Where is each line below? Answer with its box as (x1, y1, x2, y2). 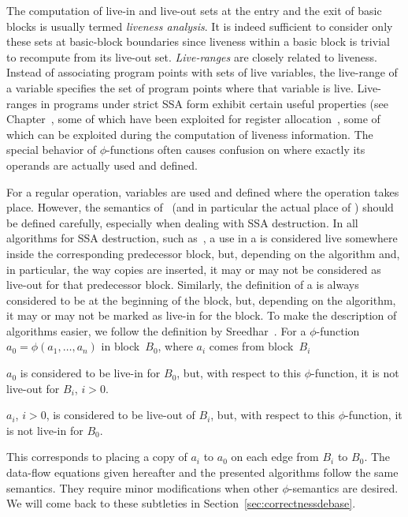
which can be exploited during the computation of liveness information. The (6, 126, 373, 142)
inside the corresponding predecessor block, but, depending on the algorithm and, (6, 245, 400, 261)
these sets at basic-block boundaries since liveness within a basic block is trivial (6, 33, 390, 50)
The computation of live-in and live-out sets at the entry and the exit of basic (6, 2, 382, 18)
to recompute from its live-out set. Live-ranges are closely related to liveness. (6, 48, 377, 65)
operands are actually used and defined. (6, 156, 198, 173)
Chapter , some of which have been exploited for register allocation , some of (6, 111, 380, 127)
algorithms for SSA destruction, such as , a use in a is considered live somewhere (6, 230, 398, 246)
